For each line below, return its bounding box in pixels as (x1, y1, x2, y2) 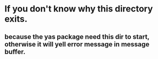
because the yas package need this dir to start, (4, 33, 150, 41)
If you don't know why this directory (4, 3, 153, 14)
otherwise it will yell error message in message (4, 40, 150, 48)
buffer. (4, 47, 26, 56)
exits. (4, 13, 28, 24)
